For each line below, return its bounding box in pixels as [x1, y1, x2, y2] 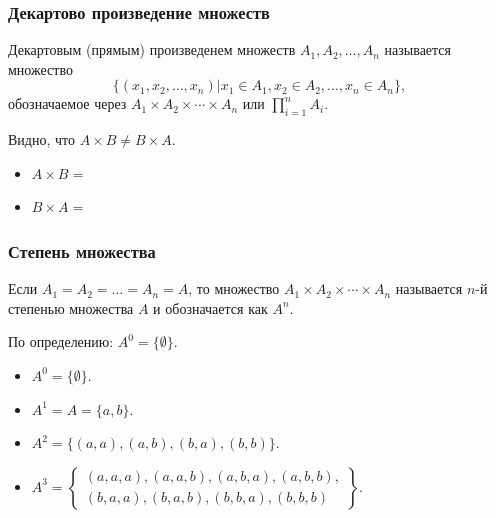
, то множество [188, 278, 280, 299]
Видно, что [8, 129, 75, 150]
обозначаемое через [8, 93, 127, 114]
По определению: [8, 331, 114, 352]
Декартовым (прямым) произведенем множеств [8, 39, 296, 60]
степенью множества [8, 297, 134, 318]
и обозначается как [153, 297, 268, 318]
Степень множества [8, 238, 156, 263]
